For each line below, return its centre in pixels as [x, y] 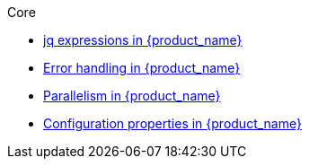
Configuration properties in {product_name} [172, 123]
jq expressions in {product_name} [143, 40]
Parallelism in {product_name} [132, 96]
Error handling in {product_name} [142, 68]
